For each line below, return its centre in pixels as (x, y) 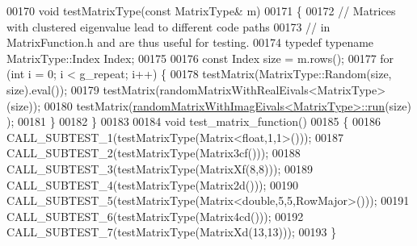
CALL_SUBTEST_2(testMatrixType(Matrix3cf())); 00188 (154, 153)
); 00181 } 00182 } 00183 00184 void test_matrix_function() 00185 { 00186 (194, 121)
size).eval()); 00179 (53, 89)
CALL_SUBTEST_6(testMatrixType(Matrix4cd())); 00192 (155, 216)
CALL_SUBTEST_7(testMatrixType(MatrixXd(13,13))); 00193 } (172, 232)
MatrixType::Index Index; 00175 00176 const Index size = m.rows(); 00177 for (200, 58)
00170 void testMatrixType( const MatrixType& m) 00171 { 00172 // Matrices (201, 10)
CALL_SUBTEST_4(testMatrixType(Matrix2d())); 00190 (153, 184)
